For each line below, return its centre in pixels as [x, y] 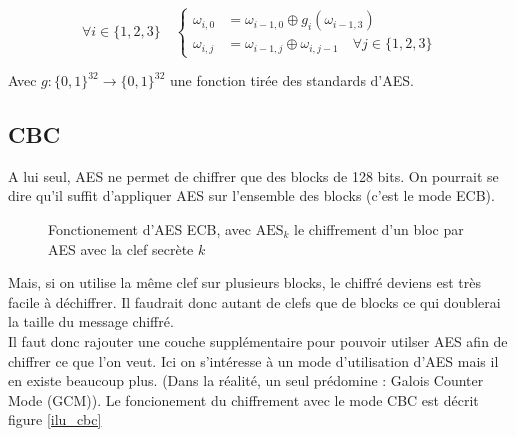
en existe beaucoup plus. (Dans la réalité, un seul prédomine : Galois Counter [246, 380]
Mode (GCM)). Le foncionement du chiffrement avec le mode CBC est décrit [243, 399]
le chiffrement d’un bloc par [379, 229]
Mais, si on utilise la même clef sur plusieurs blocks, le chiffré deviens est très [244, 282]
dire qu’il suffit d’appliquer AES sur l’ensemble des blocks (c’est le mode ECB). [251, 195]
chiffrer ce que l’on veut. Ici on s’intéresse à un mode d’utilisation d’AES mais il [253, 360]
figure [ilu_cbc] [55, 419]
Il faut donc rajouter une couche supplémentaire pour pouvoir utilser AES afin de [258, 340]
